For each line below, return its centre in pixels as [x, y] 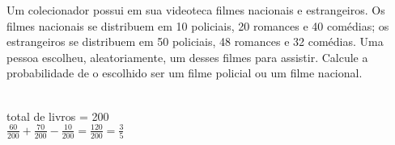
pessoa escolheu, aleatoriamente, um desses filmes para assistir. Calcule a [187, 57]
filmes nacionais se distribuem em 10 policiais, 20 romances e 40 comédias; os [198, 25]
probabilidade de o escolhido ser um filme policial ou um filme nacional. [185, 73]
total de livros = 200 [58, 116]
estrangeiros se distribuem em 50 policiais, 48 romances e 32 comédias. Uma [195, 41]
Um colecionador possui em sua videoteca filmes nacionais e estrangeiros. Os [196, 10]
